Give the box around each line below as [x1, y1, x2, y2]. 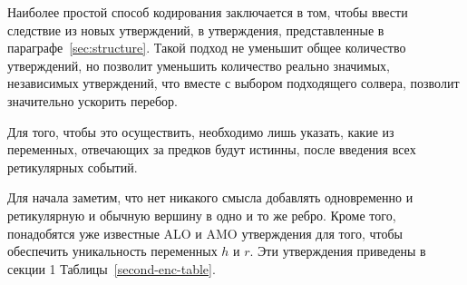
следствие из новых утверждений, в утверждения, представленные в [7, 20, 384, 39]
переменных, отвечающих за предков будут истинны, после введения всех [7, 140, 416, 159]
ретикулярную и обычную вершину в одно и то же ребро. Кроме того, [7, 205, 396, 224]
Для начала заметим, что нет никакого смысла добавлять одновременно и [7, 188, 413, 207]
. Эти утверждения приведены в [249, 241, 426, 260]
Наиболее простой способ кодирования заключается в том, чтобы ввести [7, 3, 408, 21]
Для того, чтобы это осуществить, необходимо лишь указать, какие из [7, 122, 394, 141]
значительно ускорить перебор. [7, 91, 178, 110]
